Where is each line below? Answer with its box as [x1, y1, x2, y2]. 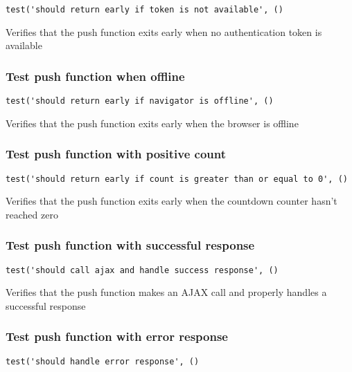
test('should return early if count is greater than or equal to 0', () [6, 174, 348, 184]
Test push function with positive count [6, 145, 227, 162]
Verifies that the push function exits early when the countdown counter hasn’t [6, 194, 337, 208]
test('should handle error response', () [6, 356, 200, 366]
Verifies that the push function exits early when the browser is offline [6, 115, 299, 130]
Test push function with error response [6, 328, 228, 345]
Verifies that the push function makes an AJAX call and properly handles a [6, 285, 327, 299]
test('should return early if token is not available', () [6, 5, 283, 15]
